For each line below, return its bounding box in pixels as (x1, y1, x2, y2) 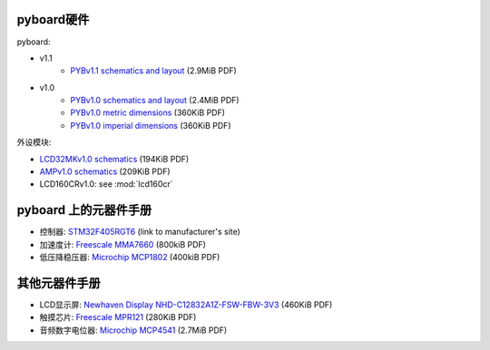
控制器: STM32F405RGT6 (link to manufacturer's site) (39, 227, 240, 238)
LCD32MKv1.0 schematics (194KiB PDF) (39, 153, 190, 164)
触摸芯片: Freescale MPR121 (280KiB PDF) (39, 312, 197, 323)
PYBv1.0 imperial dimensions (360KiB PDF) (70, 120, 231, 131)
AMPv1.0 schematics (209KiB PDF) (39, 166, 171, 177)
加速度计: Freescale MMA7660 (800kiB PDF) (39, 238, 206, 249)
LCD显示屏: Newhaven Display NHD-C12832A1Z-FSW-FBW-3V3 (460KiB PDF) (39, 299, 333, 310)
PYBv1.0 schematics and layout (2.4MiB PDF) (70, 95, 240, 106)
